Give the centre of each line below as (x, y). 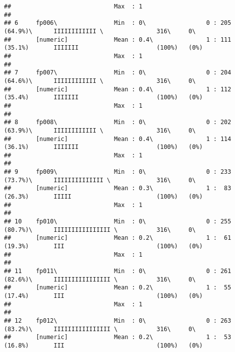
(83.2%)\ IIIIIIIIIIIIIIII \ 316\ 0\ (100, 329)
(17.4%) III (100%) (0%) (103, 296)
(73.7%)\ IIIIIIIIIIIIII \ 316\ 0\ (100, 180)
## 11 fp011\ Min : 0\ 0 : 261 (118, 271)
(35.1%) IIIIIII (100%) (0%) (103, 48)
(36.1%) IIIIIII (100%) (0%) (103, 147)
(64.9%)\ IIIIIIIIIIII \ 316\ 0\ (100, 31)
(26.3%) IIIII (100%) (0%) (103, 197)
